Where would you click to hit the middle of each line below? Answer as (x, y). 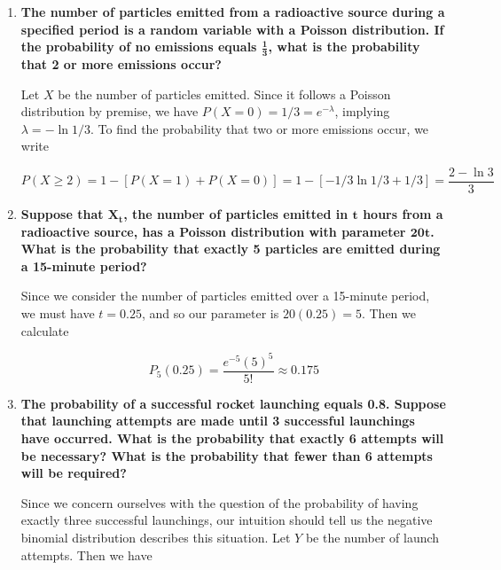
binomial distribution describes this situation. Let (156, 537)
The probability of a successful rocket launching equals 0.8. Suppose (233, 403)
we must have (58, 313)
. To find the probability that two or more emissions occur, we (259, 128)
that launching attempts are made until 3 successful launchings (218, 421)
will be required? (74, 473)
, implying (362, 111)
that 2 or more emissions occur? (121, 64)
